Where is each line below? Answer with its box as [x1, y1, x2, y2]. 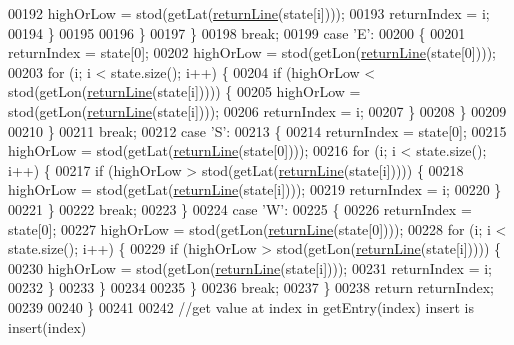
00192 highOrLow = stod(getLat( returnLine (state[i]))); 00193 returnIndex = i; [8, 3, 490, 23]
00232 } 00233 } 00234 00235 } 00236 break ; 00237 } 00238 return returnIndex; [8, 277, 494, 298]
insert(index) [8, 316, 87, 337]
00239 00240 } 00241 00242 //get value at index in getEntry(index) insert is [8, 296, 474, 317]
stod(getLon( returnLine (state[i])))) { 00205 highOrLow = [8, 81, 361, 102]
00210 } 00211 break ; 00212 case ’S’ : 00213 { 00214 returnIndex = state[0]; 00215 [8, 120, 507, 141]
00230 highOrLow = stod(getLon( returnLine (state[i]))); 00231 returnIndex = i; [8, 257, 493, 278]
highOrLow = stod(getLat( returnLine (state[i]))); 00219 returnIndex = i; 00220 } [8, 179, 502, 200]
